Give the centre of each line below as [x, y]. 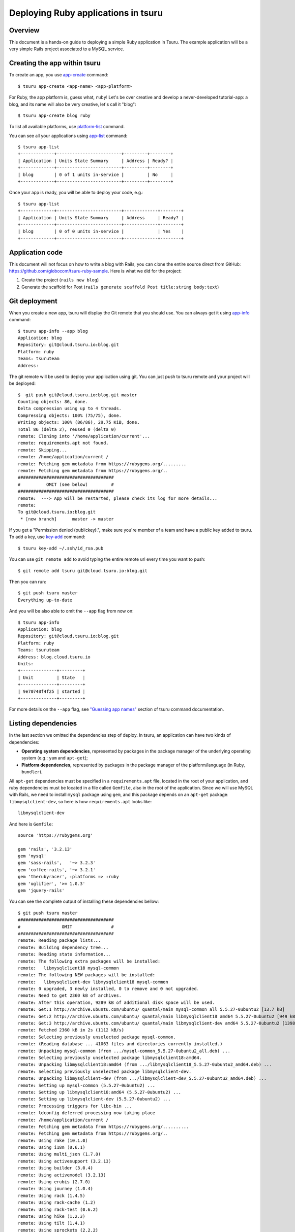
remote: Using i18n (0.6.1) [52, 1147]
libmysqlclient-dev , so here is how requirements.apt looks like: [80, 801]
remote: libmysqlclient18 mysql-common [68, 968]
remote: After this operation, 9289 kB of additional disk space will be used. [116, 1002]
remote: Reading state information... [65, 954]
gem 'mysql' [32, 856]
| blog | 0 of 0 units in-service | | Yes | [101, 231]
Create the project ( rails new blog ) [60, 280]
